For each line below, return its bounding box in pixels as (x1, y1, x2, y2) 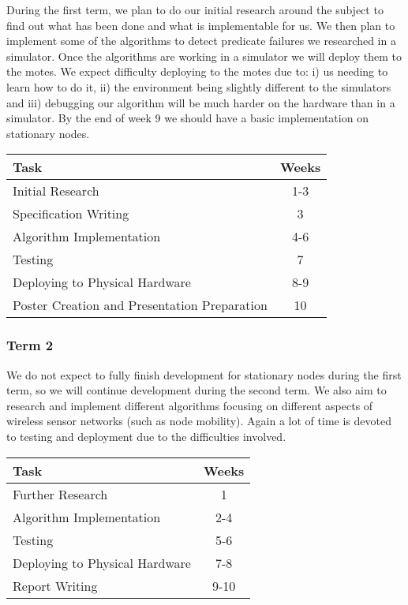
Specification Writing (13, 204, 129, 223)
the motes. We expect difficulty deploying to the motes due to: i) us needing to (6, 63, 388, 80)
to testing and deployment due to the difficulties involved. (6, 428, 286, 444)
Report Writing (13, 576, 98, 595)
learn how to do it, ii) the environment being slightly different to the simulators (6, 78, 391, 95)
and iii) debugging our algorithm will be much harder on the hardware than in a (6, 94, 395, 110)
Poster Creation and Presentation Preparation (13, 296, 268, 315)
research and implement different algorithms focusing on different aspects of (6, 397, 373, 413)
